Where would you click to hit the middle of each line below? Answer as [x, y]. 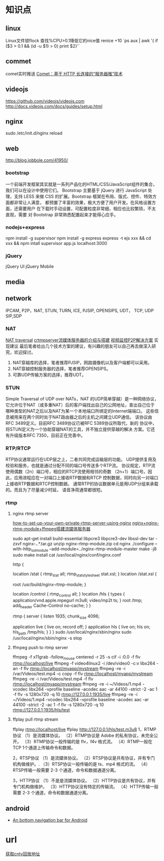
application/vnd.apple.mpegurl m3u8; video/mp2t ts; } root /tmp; [77, 600]
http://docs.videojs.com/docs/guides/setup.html [54, 106]
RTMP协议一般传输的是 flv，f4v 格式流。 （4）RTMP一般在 [93, 742]
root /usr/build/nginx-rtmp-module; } [49, 584]
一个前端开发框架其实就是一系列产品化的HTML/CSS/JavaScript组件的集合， [81, 184]
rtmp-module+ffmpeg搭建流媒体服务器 [51, 528]
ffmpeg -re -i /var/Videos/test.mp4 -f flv [53, 679]
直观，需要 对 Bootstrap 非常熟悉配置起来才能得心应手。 [62, 214]
